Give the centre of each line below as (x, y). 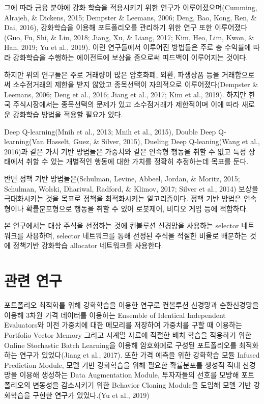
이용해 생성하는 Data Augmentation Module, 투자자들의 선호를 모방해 (129, 375)
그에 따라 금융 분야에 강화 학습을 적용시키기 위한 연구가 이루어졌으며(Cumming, (131, 7)
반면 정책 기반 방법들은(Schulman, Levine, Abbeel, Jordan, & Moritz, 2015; (122, 178)
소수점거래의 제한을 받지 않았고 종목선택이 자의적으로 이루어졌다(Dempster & (136, 84)
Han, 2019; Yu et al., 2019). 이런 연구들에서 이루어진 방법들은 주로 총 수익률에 (128, 47)
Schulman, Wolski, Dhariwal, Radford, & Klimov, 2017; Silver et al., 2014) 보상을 (131, 188)
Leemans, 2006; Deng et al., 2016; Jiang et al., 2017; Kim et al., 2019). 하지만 (125, 94)
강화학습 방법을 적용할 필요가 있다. (68, 114)
